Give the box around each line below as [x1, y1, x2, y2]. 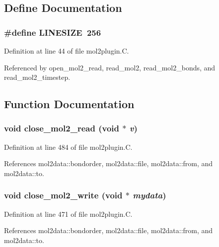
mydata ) [133, 189, 166, 201]
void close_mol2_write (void [4, 189, 123, 201]
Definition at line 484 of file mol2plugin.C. [4, 141, 133, 152]
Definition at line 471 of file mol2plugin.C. [4, 208, 133, 219]
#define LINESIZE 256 [4, 26, 101, 38]
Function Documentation [4, 96, 135, 112]
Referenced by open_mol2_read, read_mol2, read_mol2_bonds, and [4, 62, 216, 72]
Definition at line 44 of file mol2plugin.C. [4, 46, 129, 56]
